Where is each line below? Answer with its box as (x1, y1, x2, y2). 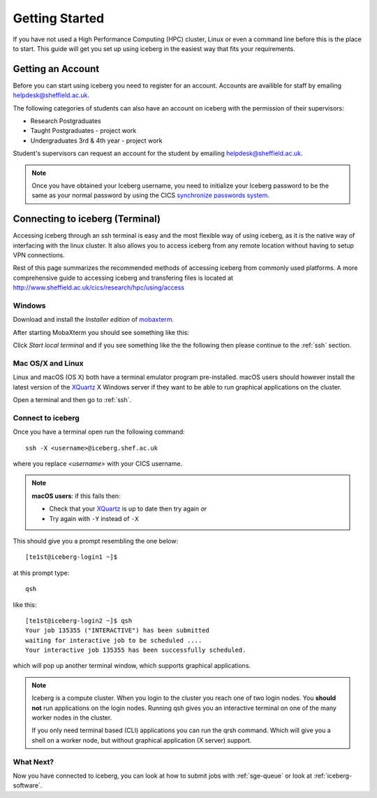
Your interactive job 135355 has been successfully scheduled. (25, 646, 246, 654)
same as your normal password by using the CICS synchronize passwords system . (31, 191, 270, 199)
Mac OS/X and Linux (13, 358, 84, 368)
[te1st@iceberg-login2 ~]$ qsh (25, 616, 133, 625)
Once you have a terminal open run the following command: (13, 427, 185, 436)
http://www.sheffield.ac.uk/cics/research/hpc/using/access (13, 283, 185, 292)
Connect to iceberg (13, 413, 80, 422)
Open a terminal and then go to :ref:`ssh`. (13, 396, 132, 404)
